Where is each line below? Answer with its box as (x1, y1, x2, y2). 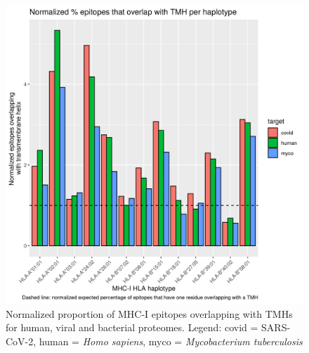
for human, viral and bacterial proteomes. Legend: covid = (6, 320, 258, 335)
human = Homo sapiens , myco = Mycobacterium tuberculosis (39, 333, 303, 348)
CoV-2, (6, 333, 37, 348)
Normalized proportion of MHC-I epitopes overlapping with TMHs (6, 306, 293, 321)
